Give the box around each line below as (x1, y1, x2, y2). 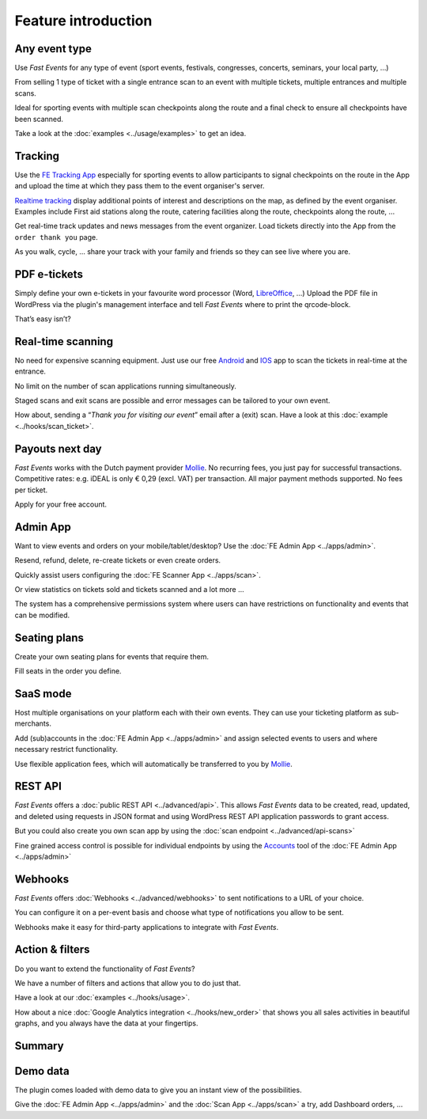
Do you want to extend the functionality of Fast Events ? (14, 964, 195, 973)
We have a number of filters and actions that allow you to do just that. (14, 978, 241, 988)
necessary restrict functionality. (14, 745, 119, 754)
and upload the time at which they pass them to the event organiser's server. (14, 181, 265, 191)
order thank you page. (14, 232, 98, 241)
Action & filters (14, 943, 90, 957)
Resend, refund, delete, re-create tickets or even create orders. (14, 556, 221, 565)
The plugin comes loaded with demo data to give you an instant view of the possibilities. (14, 1085, 302, 1095)
